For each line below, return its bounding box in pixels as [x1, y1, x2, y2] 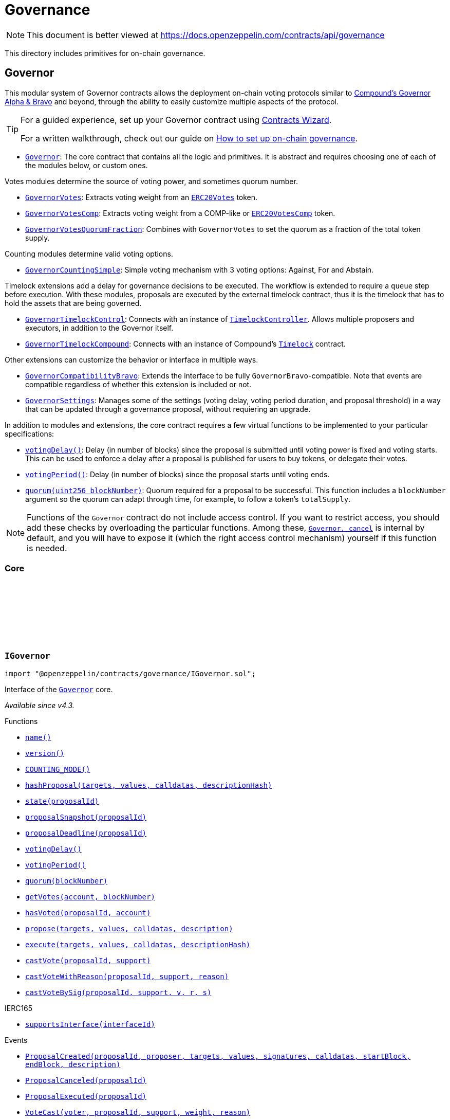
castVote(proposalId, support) [25, 956, 151, 965]
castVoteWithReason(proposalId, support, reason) [25, 972, 229, 981]
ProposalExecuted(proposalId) [25, 1092, 147, 1100]
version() [25, 749, 64, 757]
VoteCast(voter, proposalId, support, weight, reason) [25, 1108, 251, 1116]
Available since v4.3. [5, 700, 74, 710]
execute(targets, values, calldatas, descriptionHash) [25, 940, 251, 949]
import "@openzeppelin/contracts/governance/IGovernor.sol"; [5, 669, 256, 678]
